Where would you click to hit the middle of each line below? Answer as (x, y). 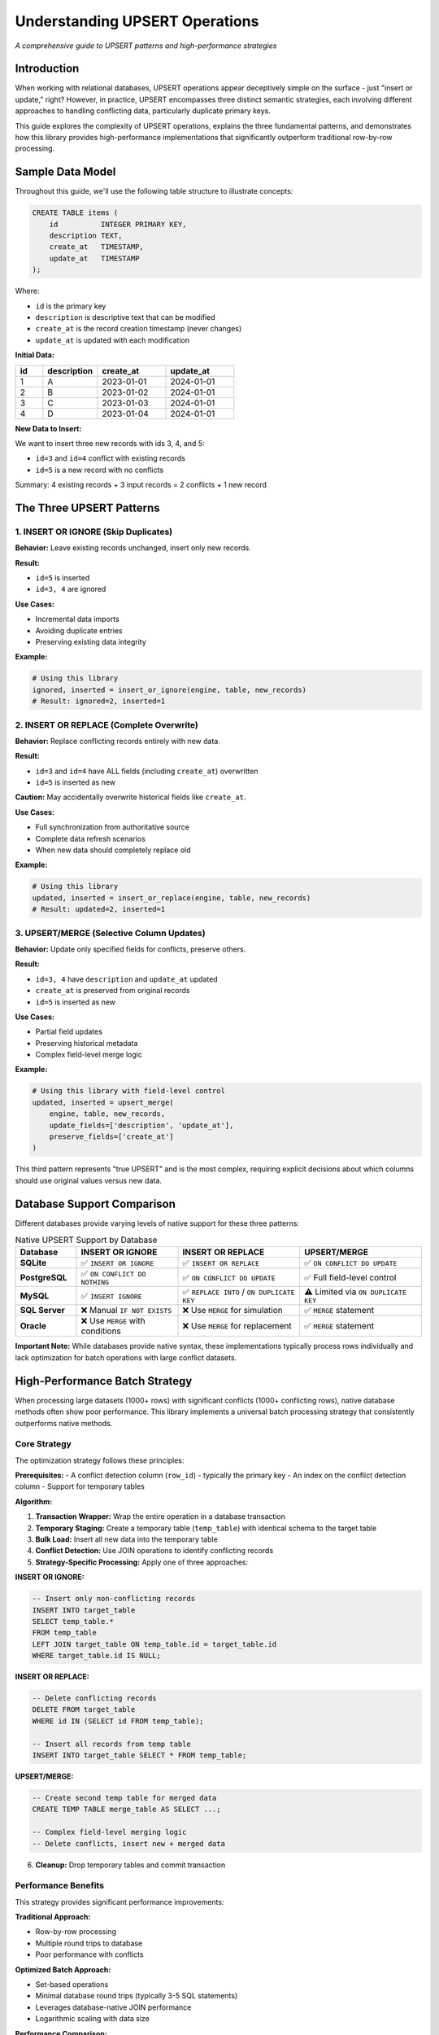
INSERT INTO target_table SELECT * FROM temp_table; (139, 1755)
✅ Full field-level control (350, 1277)
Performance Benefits (60, 1886)
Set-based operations (72, 1985)
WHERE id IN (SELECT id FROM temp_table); (118, 1721)
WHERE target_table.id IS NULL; (97, 1656)
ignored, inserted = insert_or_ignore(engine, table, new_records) (170, 689)
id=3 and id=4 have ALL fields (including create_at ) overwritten (147, 771)
